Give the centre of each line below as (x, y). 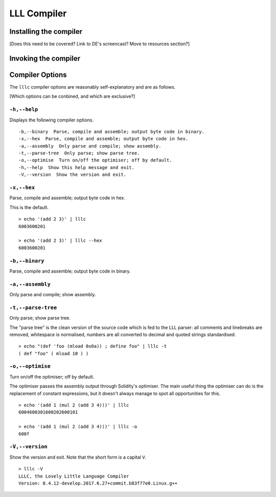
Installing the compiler (46, 32)
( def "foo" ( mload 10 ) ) (54, 353)
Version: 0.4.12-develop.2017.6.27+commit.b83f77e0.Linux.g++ (98, 483)
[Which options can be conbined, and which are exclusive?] (72, 96)
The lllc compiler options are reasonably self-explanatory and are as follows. (93, 87)
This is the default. (29, 207)
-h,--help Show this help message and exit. (77, 167)
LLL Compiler (38, 13)
